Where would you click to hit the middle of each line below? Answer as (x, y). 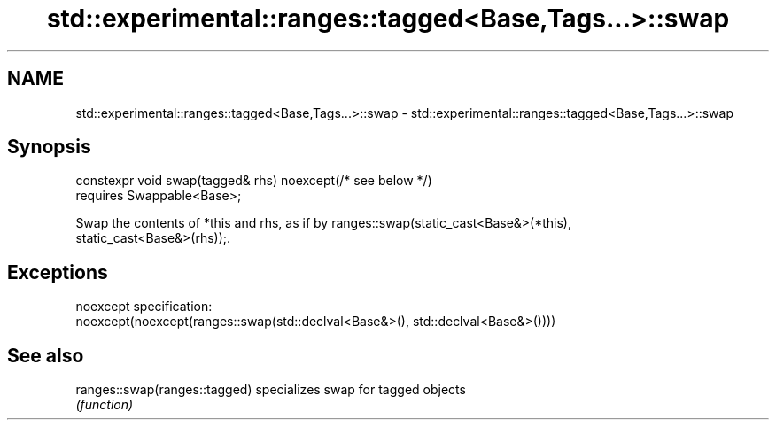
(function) (105, 405)
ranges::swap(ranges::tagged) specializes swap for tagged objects (271, 390)
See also (46, 355)
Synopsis (49, 147)
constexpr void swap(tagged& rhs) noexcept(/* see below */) (254, 181)
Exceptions (58, 272)
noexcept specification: (144, 307)
